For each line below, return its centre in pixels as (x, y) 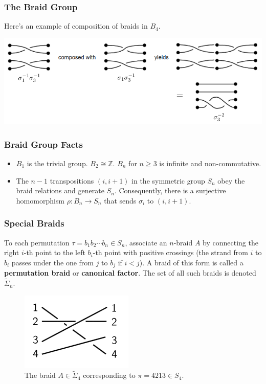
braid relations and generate (60, 190)
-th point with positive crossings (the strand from (170, 252)
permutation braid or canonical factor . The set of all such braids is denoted (130, 273)
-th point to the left (54, 252)
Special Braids (34, 223)
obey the (231, 180)
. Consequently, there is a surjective (170, 190)
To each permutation (37, 242)
